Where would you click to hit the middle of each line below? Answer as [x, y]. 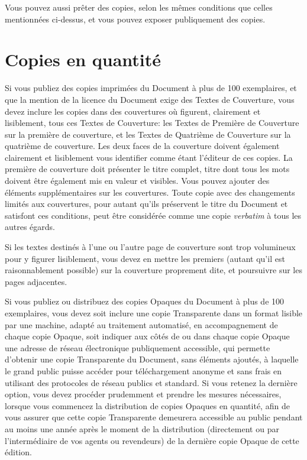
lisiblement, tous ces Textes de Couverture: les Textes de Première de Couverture [152, 123]
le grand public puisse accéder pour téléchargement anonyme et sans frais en [143, 370]
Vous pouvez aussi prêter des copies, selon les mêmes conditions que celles [139, 7]
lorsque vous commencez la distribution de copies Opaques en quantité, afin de [147, 405]
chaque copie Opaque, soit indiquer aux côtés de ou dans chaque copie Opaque [147, 336]
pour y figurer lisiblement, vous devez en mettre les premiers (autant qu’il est [145, 258]
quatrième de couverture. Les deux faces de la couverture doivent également [142, 146]
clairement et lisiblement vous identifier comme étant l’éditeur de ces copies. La [149, 157]
